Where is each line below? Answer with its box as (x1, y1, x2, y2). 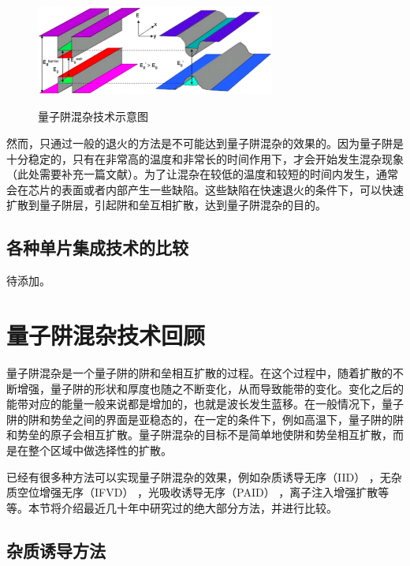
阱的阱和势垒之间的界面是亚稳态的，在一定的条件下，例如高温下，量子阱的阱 (6, 410, 404, 427)
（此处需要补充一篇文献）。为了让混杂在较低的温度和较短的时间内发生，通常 (6, 166, 398, 182)
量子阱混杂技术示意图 (38, 108, 148, 125)
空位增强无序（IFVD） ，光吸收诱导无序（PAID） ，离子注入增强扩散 (17, 484, 378, 500)
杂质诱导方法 (6, 538, 106, 562)
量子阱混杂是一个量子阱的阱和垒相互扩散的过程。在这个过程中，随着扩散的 (6, 364, 393, 380)
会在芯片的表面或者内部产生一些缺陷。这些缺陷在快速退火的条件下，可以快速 (6, 181, 404, 197)
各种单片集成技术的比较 (6, 235, 188, 260)
